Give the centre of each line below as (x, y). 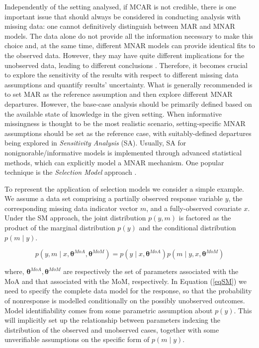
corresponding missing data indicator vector (71, 208)
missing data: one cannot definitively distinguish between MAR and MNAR (120, 26)
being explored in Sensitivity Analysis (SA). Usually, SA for (95, 143)
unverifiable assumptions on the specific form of (77, 339)
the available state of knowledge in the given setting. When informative (113, 113)
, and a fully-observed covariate (194, 208)
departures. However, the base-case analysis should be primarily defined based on (128, 104)
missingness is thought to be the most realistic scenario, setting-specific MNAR (125, 123)
